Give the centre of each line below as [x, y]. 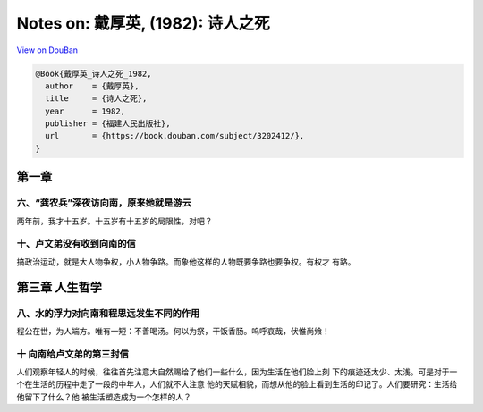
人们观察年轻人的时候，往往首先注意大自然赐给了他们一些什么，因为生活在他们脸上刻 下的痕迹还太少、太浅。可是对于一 [237, 372]
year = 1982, [85, 111]
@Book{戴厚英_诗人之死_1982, [93, 73]
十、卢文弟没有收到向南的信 [76, 244]
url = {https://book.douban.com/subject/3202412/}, [175, 136]
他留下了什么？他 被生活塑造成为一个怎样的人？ [104, 397]
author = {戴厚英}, [92, 86]
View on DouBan [47, 50]
